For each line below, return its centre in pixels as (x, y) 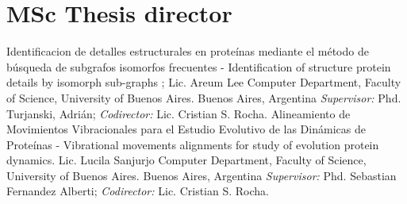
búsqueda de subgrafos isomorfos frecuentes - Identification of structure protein (199, 66)
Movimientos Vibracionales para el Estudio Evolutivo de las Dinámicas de (186, 129)
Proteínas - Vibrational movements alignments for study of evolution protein (193, 144)
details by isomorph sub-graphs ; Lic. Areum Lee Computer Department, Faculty (204, 82)
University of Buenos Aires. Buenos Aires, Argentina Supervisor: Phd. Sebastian (202, 175)
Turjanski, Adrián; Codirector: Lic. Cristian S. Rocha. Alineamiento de (179, 113)
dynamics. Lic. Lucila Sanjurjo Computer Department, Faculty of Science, (186, 160)
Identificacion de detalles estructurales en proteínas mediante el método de (188, 51)
